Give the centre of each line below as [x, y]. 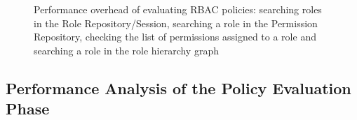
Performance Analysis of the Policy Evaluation [178, 88]
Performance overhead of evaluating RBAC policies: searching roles [178, 9]
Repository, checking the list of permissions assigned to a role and [175, 37]
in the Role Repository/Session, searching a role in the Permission [176, 23]
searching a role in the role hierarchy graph [126, 50]
